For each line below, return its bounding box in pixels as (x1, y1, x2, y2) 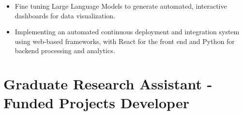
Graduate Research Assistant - (3, 74, 213, 94)
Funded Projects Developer (3, 93, 189, 113)
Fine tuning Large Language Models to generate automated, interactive (15, 1, 227, 11)
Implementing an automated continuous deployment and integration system (15, 27, 240, 37)
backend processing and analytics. (15, 45, 115, 56)
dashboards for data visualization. (15, 10, 116, 20)
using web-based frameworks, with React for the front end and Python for (15, 36, 235, 46)
